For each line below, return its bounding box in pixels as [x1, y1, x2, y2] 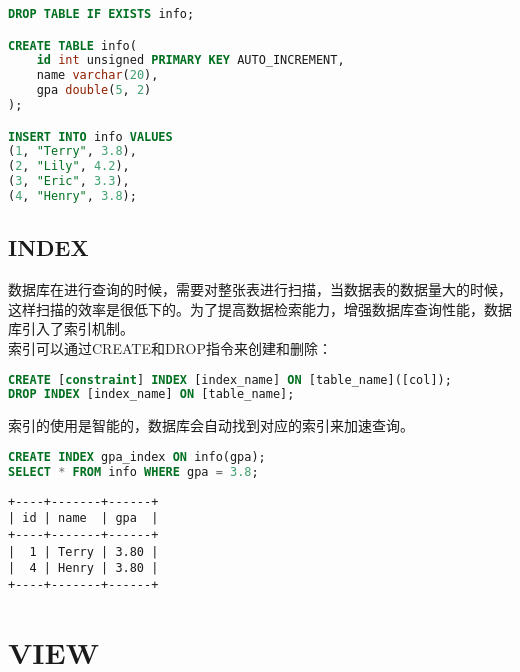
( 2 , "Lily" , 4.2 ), [8, 159, 130, 174]
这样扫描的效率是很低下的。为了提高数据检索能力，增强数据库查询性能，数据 [8, 298, 512, 319]
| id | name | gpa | [8, 511, 159, 526]
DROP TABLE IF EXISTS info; [8, 7, 195, 21]
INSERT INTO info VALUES [8, 129, 173, 144]
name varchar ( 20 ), [36, 68, 159, 83]
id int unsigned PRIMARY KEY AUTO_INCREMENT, [36, 53, 345, 68]
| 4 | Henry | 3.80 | [8, 561, 159, 576]
